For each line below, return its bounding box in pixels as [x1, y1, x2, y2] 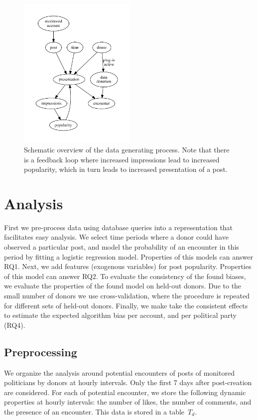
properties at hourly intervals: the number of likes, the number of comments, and [4, 397, 252, 407]
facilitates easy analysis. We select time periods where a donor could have [4, 232, 229, 242]
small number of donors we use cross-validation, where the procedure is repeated [4, 290, 250, 300]
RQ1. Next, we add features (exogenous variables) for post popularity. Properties [4, 261, 252, 272]
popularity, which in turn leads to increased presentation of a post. [24, 164, 228, 174]
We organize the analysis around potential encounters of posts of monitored [4, 367, 235, 378]
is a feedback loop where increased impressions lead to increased [24, 154, 220, 164]
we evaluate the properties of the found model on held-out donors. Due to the [4, 280, 242, 291]
